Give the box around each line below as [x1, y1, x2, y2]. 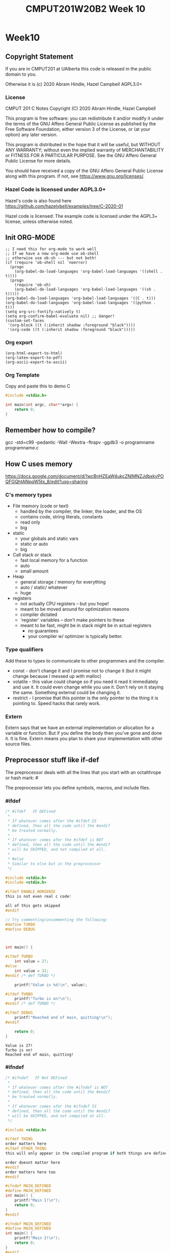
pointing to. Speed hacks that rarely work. [12, 700, 101, 706]
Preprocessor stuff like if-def [5, 756, 99, 764]
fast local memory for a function [20, 557, 88, 563]
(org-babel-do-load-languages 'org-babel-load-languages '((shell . [14, 269, 163, 274]
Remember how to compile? [5, 425, 96, 435]
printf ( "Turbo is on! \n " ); [14, 996, 72, 1001]
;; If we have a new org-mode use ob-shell [5, 251, 99, 256]
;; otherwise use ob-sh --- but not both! [5, 256, 97, 261]
